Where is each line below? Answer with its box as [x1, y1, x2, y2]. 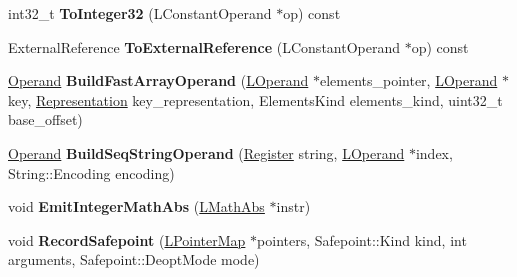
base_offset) [8, 109, 83, 130]
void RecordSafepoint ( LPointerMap [8, 229, 246, 250]
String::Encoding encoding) [8, 162, 175, 183]
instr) [276, 196, 311, 217]
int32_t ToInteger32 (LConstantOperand [8, 3, 272, 23]
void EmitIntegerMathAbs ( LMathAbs [8, 196, 265, 217]
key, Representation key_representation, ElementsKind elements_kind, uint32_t [8, 89, 503, 110]
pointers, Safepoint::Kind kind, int [257, 229, 467, 250]
